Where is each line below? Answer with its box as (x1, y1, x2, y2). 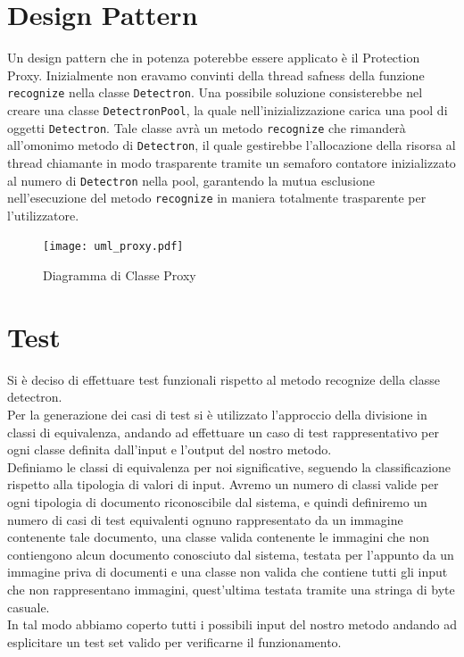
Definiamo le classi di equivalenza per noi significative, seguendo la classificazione (7, 457, 451, 476)
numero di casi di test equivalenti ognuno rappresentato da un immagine (7, 510, 403, 528)
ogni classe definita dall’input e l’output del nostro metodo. (7, 440, 332, 459)
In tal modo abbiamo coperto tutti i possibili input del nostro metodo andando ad (7, 615, 457, 634)
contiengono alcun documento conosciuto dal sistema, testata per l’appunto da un (7, 545, 454, 563)
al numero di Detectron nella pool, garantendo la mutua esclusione (7, 170, 375, 189)
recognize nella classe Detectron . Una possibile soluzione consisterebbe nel (7, 83, 423, 102)
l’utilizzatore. (7, 205, 79, 224)
